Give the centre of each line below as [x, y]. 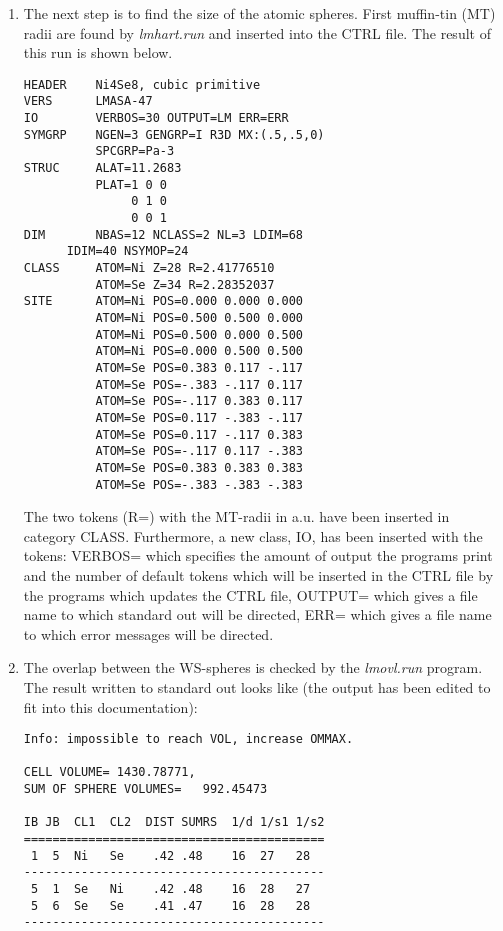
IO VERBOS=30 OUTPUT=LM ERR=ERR [156, 118]
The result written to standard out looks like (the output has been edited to [257, 686]
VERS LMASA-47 [88, 101]
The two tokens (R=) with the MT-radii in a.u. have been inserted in [236, 516]
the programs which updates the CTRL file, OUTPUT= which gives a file [250, 594]
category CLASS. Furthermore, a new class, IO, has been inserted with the [253, 535]
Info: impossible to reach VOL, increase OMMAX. [188, 739]
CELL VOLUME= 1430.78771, [109, 772]
